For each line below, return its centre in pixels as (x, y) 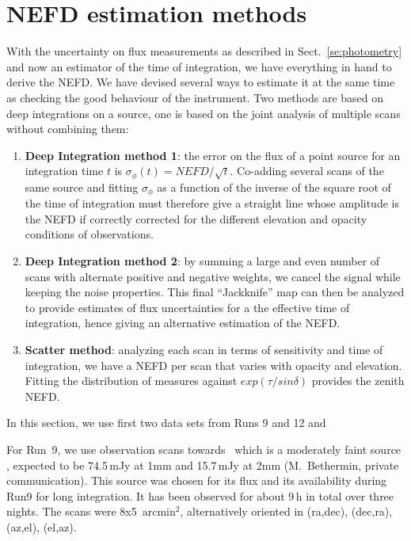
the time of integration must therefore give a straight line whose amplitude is (212, 203)
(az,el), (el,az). (42, 526)
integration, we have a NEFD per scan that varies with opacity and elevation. (213, 365)
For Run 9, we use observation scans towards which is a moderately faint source (204, 449)
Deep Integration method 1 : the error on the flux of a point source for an (213, 155)
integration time (64, 171)
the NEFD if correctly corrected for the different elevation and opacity (196, 218)
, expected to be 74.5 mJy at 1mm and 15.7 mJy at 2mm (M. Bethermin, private (203, 465)
